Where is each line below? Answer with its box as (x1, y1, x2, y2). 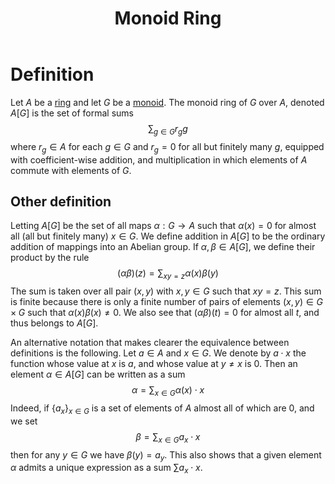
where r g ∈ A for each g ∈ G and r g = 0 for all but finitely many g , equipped (10, 140, 325, 155)
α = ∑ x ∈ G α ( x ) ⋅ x (131, 384, 205, 398)
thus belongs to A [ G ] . (10, 317, 99, 329)
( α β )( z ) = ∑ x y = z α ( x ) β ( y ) (117, 267, 219, 282)
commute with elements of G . (10, 164, 132, 176)
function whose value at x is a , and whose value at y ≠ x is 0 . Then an (10, 358, 298, 370)
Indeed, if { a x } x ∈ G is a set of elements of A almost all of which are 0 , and (10, 402, 315, 416)
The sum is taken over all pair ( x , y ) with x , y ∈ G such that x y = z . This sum (10, 285, 322, 297)
